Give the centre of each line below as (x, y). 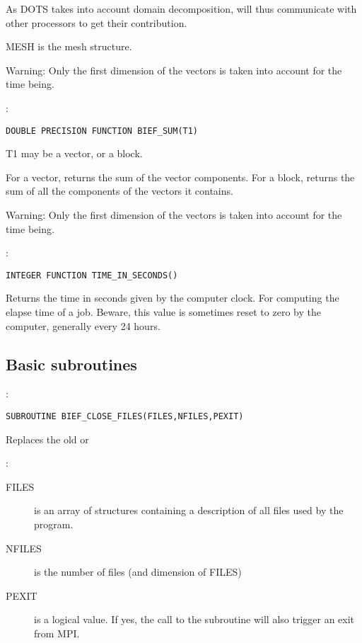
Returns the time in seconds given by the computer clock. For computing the (173, 298)
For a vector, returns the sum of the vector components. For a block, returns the (180, 177)
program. (54, 524)
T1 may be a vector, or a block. (74, 153)
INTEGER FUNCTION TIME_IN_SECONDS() (92, 275)
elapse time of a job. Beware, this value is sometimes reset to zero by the (163, 312)
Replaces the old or (47, 439)
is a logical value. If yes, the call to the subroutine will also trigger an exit (194, 619)
